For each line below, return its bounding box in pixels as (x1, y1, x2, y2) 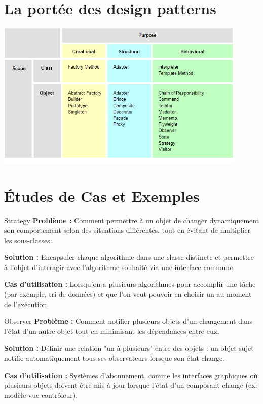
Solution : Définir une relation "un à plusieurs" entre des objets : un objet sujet (4, 343, 254, 353)
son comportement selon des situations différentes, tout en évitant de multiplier (4, 225, 251, 235)
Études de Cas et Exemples (4, 185, 200, 206)
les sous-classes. (4, 234, 52, 245)
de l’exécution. (4, 298, 49, 309)
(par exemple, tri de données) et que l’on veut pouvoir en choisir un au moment (4, 289, 252, 299)
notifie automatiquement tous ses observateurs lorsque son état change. (4, 353, 225, 363)
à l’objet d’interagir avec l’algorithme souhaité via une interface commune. (4, 261, 235, 272)
